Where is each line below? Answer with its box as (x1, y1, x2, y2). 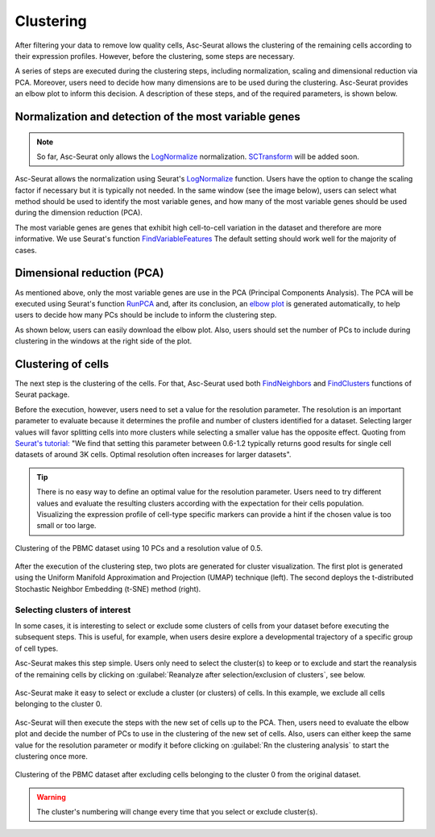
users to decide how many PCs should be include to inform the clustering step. (14, 310, 277, 320)
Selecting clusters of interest (14, 604, 131, 615)
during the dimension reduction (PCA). (14, 208, 143, 218)
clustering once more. (14, 751, 88, 761)
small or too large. (36, 521, 97, 531)
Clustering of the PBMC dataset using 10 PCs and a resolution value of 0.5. (14, 543, 263, 552)
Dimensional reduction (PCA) (14, 266, 164, 280)
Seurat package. (14, 389, 70, 399)
